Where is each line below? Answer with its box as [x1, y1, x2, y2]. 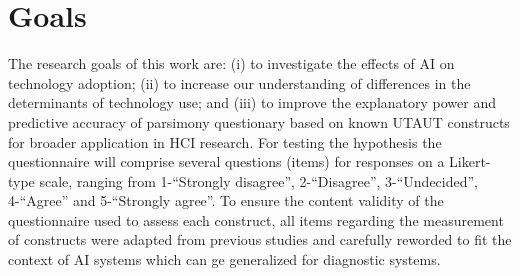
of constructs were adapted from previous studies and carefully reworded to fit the [8, 229, 512, 250]
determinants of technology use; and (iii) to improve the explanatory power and [8, 92, 496, 113]
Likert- [449, 151, 491, 172]
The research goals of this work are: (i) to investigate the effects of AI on [8, 53, 455, 74]
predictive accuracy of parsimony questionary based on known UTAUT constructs [8, 111, 510, 132]
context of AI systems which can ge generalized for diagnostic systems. [8, 249, 441, 270]
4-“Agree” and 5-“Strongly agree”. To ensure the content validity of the [8, 190, 444, 211]
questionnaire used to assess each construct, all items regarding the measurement [8, 209, 504, 230]
